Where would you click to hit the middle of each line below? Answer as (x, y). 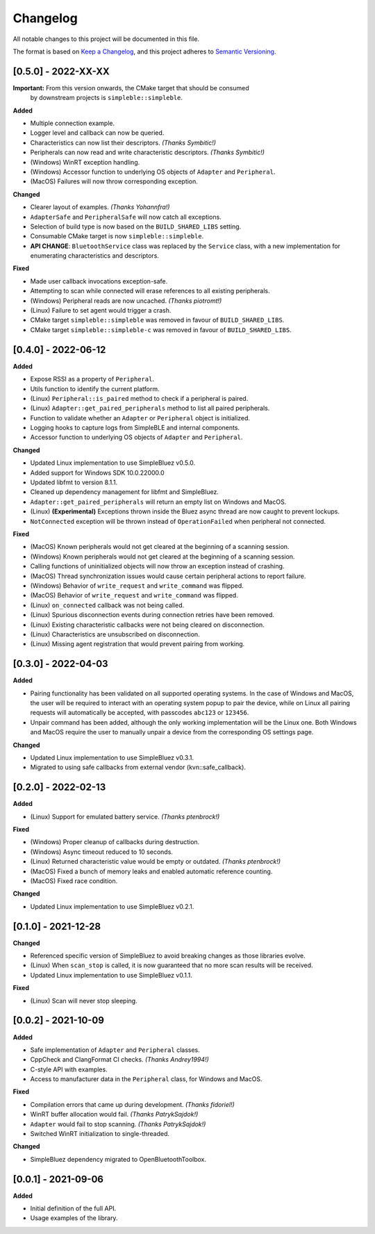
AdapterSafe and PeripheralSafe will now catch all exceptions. (126, 217)
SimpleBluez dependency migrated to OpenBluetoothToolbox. (118, 1159)
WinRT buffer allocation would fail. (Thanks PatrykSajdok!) (114, 1114)
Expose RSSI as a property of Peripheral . (92, 379)
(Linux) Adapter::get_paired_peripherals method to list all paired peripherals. (150, 408)
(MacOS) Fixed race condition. (74, 881)
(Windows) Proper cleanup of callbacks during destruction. (115, 842)
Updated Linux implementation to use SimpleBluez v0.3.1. (112, 757)
